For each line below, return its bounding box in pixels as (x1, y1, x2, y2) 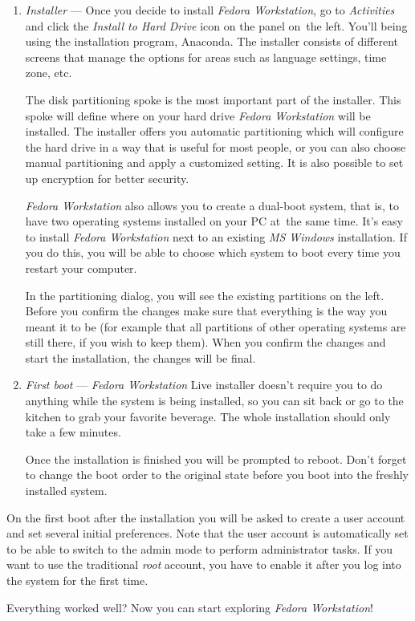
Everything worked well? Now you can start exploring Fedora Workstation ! (6, 599, 373, 615)
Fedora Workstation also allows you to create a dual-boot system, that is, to (25, 197, 399, 213)
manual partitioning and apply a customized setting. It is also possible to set (25, 154, 404, 171)
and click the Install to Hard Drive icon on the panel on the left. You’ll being (25, 17, 408, 34)
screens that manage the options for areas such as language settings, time (25, 48, 387, 65)
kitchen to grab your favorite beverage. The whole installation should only (25, 408, 391, 424)
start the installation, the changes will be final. (25, 349, 256, 366)
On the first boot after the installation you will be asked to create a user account (6, 509, 405, 526)
